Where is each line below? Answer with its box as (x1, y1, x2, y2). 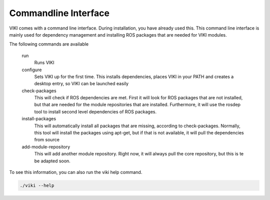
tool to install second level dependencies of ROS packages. (34, 108, 157, 115)
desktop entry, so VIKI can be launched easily (34, 81, 129, 87)
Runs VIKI (34, 60, 54, 66)
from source (34, 137, 60, 143)
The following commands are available (9, 41, 89, 47)
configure (21, 67, 42, 73)
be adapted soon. (34, 158, 71, 164)
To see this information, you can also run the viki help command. (9, 169, 142, 175)
